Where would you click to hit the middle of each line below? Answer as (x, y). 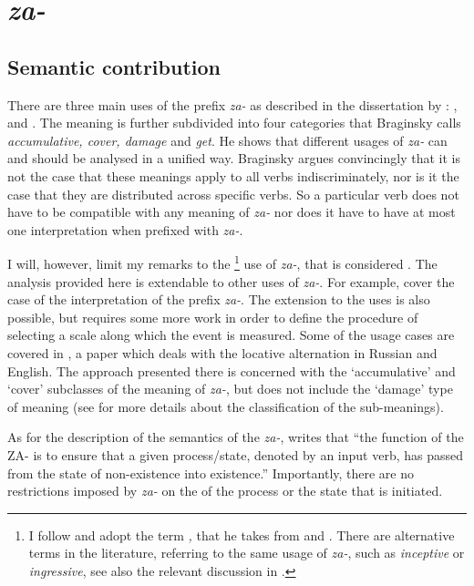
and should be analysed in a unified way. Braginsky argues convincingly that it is (234, 158)
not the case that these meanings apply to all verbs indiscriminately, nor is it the (233, 175)
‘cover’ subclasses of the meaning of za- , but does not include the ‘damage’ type (230, 389)
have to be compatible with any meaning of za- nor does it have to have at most (232, 212)
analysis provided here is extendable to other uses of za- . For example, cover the (231, 281)
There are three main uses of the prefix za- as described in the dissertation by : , (232, 104)
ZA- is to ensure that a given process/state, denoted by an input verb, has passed (236, 454)
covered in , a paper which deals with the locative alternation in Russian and (222, 352)
